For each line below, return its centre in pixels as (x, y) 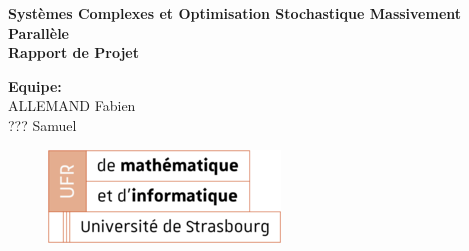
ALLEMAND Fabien (72, 105)
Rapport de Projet (73, 52)
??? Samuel (42, 124)
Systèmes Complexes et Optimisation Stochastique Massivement (235, 13)
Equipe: (35, 85)
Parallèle (38, 32)
